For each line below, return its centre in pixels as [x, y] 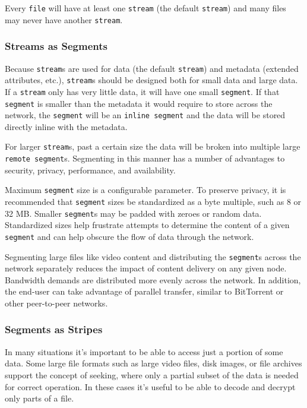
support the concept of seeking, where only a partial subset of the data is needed [152, 374]
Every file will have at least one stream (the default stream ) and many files [145, 8]
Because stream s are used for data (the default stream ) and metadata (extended [152, 68]
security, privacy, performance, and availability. [90, 170]
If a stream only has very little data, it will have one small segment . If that [142, 91]
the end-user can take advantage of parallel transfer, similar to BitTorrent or [144, 291]
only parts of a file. [39, 398]
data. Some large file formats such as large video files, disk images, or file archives [153, 363]
